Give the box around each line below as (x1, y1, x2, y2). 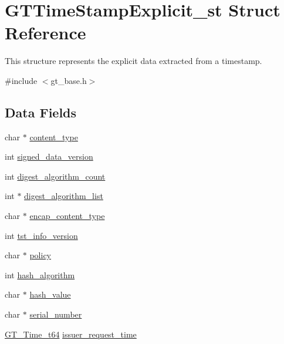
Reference (5, 21, 86, 45)
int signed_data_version (5, 150, 93, 163)
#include (5, 74, 38, 86)
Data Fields (5, 103, 77, 121)
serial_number (29, 308, 82, 321)
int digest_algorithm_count (5, 170, 106, 182)
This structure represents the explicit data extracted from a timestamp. (5, 55, 262, 67)
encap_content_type (29, 210, 105, 222)
